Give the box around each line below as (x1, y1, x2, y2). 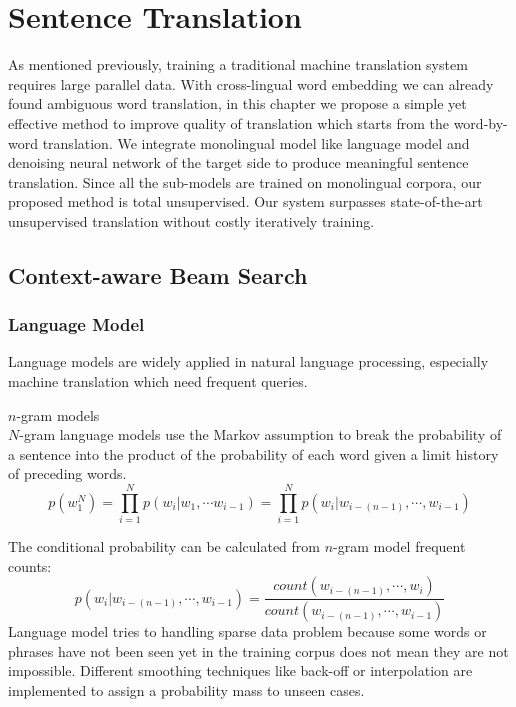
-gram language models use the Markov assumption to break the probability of (19, 424, 502, 445)
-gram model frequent (333, 536, 466, 557)
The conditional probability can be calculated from (8, 536, 321, 557)
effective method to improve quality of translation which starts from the (8, 112, 449, 133)
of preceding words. (8, 463, 127, 484)
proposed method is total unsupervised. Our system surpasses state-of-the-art (8, 191, 483, 212)
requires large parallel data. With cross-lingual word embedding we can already (8, 73, 494, 94)
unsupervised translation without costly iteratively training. (8, 210, 375, 231)
